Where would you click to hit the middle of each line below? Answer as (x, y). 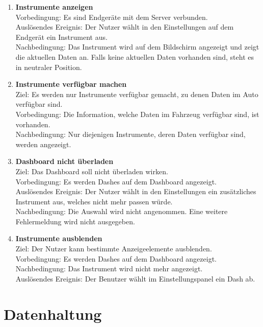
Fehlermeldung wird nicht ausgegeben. (75, 221)
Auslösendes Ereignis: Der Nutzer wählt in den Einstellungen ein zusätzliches (136, 191)
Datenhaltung (53, 313)
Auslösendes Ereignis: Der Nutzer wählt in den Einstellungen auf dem (125, 27)
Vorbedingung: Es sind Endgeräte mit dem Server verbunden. (112, 17)
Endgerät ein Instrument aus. (61, 37)
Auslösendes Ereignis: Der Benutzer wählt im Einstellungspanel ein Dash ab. (135, 278)
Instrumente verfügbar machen (71, 84)
